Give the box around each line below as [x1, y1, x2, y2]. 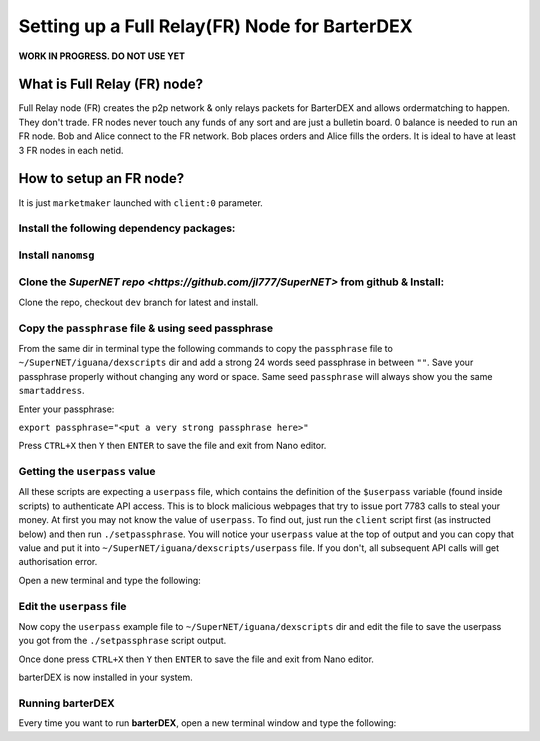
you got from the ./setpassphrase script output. [18, 635, 227, 647]
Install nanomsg [18, 248, 95, 262]
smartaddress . [18, 385, 85, 397]
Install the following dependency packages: [18, 221, 236, 235]
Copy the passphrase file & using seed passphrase [18, 321, 274, 335]
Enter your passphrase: [18, 403, 115, 415]
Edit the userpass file [18, 599, 127, 613]
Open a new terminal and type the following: [18, 574, 202, 586]
